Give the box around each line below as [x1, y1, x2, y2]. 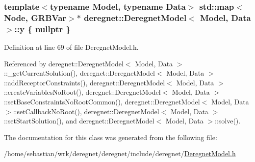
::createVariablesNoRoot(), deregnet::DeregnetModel [4, 87, 161, 97]
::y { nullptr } [14, 22, 71, 35]
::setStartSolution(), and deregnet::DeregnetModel [4, 116, 154, 126]
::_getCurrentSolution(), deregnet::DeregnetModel [4, 68, 155, 78]
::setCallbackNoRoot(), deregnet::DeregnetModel [13, 106, 159, 116]
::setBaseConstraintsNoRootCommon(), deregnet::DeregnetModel [4, 97, 200, 107]
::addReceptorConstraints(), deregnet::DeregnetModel [4, 77, 165, 87]
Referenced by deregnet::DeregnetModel [4, 58, 124, 68]
